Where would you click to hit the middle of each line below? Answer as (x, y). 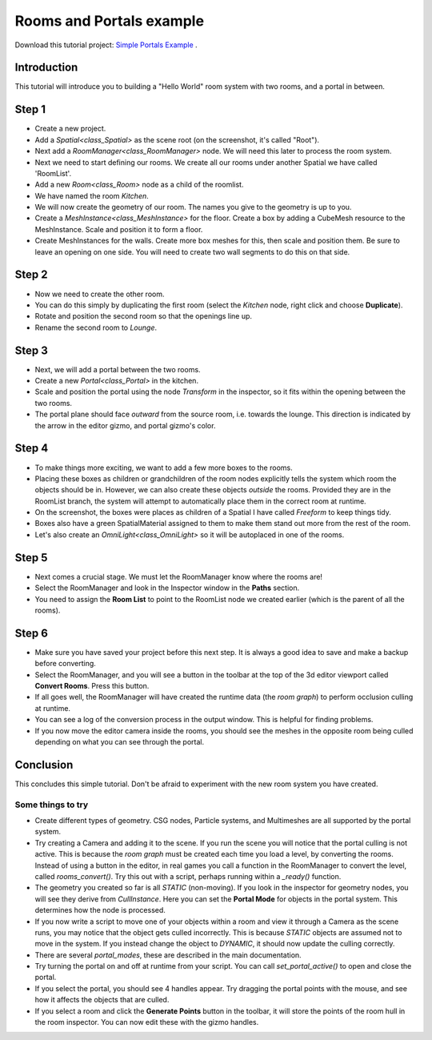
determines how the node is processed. (100, 910)
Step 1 (30, 109)
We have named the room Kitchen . (92, 195)
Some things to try (51, 805)
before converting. (65, 664)
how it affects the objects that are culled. (102, 1000)
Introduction (46, 68)
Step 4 (32, 448)
